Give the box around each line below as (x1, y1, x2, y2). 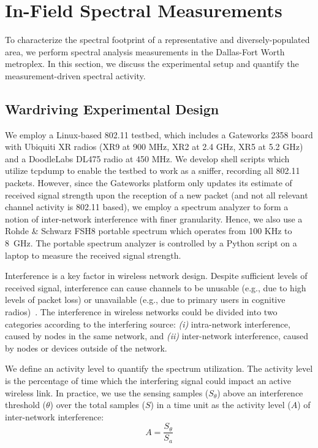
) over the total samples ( (50, 398, 145, 411)
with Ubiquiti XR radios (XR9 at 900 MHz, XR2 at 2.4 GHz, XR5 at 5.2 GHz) (5, 140, 303, 153)
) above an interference (217, 386, 303, 399)
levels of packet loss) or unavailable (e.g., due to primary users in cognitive (5, 293, 286, 306)
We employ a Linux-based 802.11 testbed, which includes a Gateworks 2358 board (5, 128, 313, 141)
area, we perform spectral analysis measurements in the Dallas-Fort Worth (5, 45, 285, 58)
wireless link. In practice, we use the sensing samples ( (5, 386, 209, 399)
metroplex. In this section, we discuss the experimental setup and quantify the (5, 57, 299, 70)
